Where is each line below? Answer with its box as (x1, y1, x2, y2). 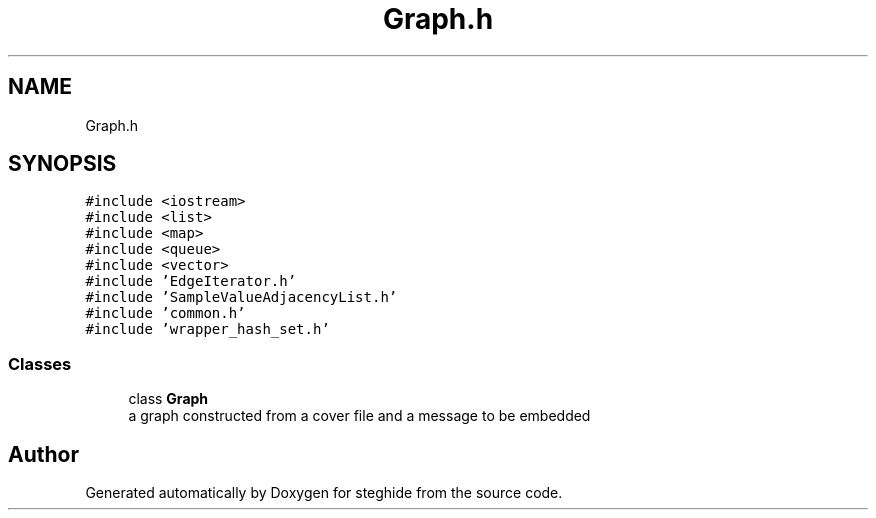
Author (8, 441, 79, 467)
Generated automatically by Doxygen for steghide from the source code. (85, 484, 563, 502)
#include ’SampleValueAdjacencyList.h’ (85, 289, 398, 306)
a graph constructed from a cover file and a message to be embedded (128, 407, 591, 425)
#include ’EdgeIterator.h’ (85, 273, 297, 290)
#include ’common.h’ (85, 305, 246, 322)
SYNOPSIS (8, 151, 117, 177)
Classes (8, 353, 72, 374)
